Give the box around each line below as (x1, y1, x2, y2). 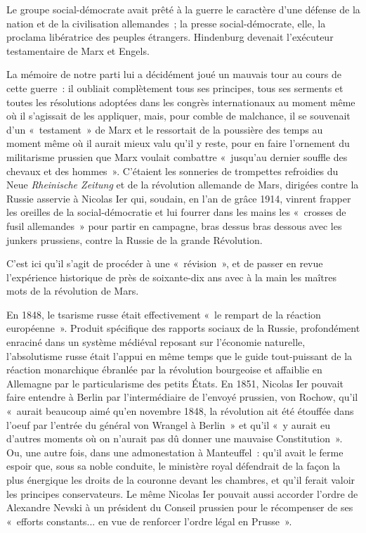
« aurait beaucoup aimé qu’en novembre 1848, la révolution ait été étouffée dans (6, 404, 354, 418)
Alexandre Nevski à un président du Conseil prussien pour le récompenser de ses (6, 500, 353, 515)
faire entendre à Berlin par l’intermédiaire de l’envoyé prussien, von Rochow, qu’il (6, 390, 358, 404)
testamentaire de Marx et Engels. (6, 43, 150, 58)
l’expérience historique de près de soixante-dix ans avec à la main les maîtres (6, 269, 336, 284)
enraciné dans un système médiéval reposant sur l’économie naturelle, (6, 335, 306, 349)
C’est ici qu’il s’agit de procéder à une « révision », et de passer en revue (6, 256, 323, 271)
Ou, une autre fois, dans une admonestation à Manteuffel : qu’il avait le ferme (6, 444, 344, 459)
